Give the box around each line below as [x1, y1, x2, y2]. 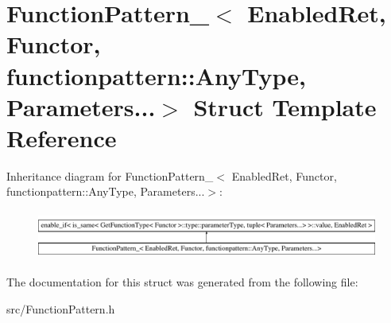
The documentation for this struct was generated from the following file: [6, 273, 358, 290]
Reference [6, 121, 117, 154]
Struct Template [193, 90, 377, 123]
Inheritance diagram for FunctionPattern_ [6, 167, 214, 184]
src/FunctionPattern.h [6, 300, 115, 317]
